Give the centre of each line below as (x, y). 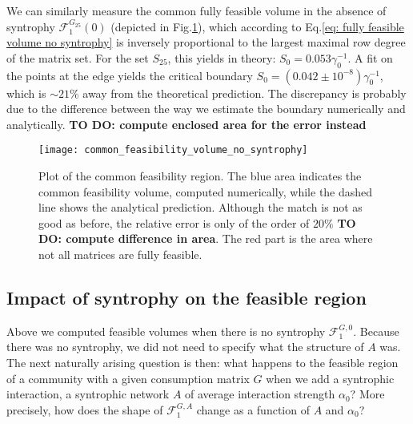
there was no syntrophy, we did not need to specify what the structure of (185, 347)
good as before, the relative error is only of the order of (174, 222)
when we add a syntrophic (330, 378)
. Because (376, 331)
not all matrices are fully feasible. (120, 254)
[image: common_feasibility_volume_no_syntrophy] (173, 150)
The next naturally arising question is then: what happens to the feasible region (202, 362)
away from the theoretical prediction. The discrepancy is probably (245, 93)
